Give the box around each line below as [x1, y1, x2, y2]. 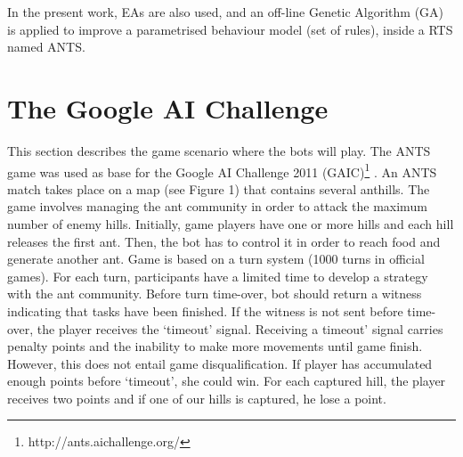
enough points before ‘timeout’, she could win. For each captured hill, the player [7, 371, 446, 390]
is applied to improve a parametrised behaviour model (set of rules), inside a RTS [7, 20, 453, 38]
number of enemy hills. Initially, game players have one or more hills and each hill [7, 214, 454, 233]
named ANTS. [7, 37, 85, 56]
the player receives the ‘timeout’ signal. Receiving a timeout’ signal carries [37, 319, 443, 338]
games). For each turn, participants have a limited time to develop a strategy [7, 266, 428, 285]
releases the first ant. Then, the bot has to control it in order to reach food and [7, 232, 441, 250]
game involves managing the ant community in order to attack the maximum [7, 197, 427, 216]
